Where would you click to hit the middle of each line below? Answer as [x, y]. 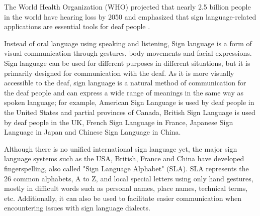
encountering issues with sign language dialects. [77, 208]
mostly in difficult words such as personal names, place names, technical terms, [126, 188]
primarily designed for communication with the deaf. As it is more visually [119, 73]
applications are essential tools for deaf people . [77, 26]
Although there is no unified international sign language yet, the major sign [121, 148]
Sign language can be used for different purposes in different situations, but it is [127, 63]
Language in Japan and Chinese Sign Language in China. [93, 132]
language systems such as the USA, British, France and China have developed [124, 158]
